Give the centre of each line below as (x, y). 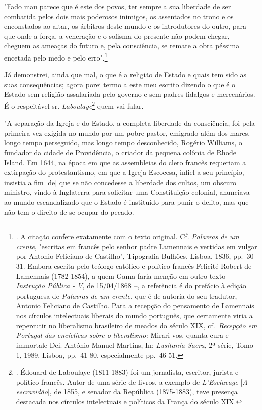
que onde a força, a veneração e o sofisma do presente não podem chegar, (117, 36)
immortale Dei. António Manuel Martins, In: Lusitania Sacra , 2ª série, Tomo (135, 345)
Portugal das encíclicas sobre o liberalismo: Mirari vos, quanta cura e (122, 335)
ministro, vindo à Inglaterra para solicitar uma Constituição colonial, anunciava (127, 192)
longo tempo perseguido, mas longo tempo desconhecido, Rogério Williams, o (123, 142)
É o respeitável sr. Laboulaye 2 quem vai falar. (74, 105)
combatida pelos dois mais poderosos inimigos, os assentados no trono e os (119, 16)
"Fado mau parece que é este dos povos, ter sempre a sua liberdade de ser (118, 6)
